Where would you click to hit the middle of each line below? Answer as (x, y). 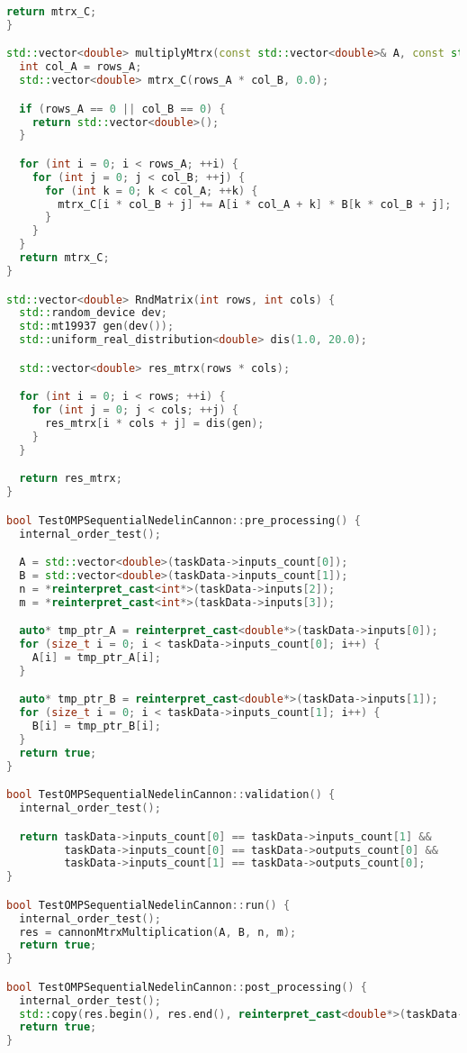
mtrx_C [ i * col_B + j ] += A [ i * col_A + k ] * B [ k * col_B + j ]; (255, 204)
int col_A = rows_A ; (81, 67)
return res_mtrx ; (71, 479)
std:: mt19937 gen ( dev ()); (97, 327)
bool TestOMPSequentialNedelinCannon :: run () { (148, 905)
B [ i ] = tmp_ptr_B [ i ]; (96, 726)
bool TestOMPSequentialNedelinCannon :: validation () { (171, 795)
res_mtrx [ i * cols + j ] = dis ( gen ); (154, 423)
